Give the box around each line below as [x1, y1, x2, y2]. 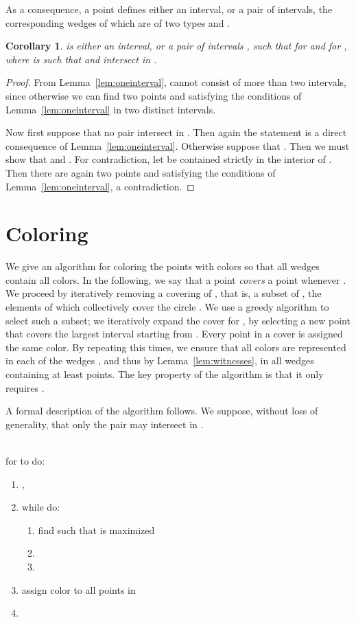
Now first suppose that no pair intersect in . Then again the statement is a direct [5, 125, 347, 140]
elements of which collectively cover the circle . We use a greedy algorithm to [5, 300, 329, 314]
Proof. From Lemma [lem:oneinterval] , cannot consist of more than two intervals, [5, 75, 346, 89]
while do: [21, 500, 60, 514]
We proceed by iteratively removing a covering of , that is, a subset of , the [5, 286, 322, 300]
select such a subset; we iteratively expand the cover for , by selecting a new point [5, 313, 351, 327]
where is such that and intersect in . [5, 52, 157, 66]
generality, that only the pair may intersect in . [5, 416, 204, 431]
